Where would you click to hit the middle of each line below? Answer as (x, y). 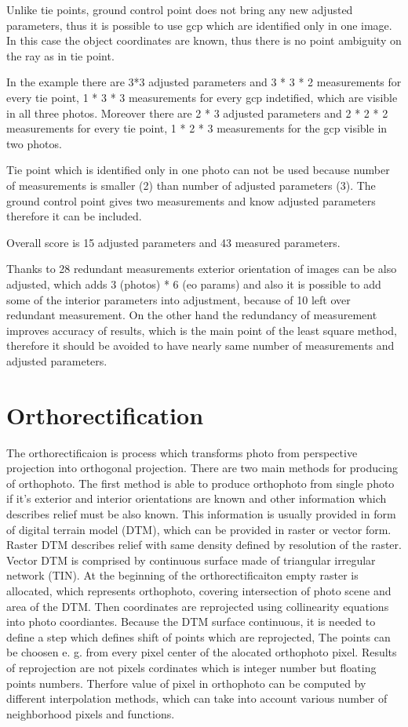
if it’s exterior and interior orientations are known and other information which (197, 498)
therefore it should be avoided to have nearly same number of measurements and (200, 345)
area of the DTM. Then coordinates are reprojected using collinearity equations (198, 606)
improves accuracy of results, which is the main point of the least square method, (202, 330)
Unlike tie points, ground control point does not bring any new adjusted (180, 9)
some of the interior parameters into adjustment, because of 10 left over (178, 299)
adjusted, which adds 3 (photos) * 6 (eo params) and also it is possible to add (194, 284)
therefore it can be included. (74, 216)
